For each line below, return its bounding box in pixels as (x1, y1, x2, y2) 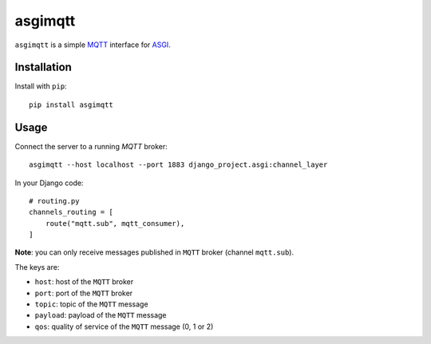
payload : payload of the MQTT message (34, 310, 167, 320)
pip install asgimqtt (29, 100, 113, 109)
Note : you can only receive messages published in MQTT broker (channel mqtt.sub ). (14, 247, 295, 257)
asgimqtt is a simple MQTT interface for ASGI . (14, 40, 171, 49)
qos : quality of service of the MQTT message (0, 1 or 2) (34, 322, 214, 331)
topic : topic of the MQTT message (34, 299, 148, 309)
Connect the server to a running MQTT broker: (14, 141, 168, 151)
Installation (14, 61, 72, 74)
